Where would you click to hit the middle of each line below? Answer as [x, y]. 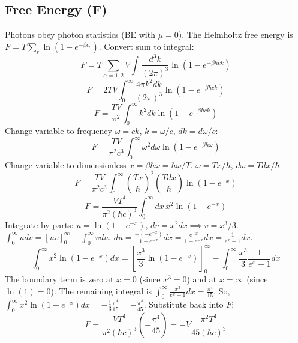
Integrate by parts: [39, 224]
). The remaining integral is [101, 290]
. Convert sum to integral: [146, 46]
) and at [202, 278]
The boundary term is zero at [59, 278]
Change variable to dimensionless [66, 165]
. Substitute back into [183, 304]
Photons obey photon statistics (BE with [80, 35]
